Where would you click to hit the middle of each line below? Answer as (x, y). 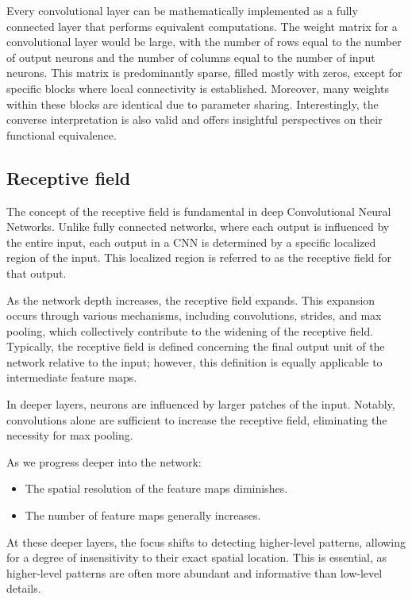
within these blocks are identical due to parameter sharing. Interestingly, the (193, 104)
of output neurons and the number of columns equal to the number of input (191, 57)
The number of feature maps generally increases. (143, 515)
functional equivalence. (62, 134)
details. (24, 588)
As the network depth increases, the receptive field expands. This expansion (191, 299)
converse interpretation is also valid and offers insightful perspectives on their (194, 119)
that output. (37, 273)
